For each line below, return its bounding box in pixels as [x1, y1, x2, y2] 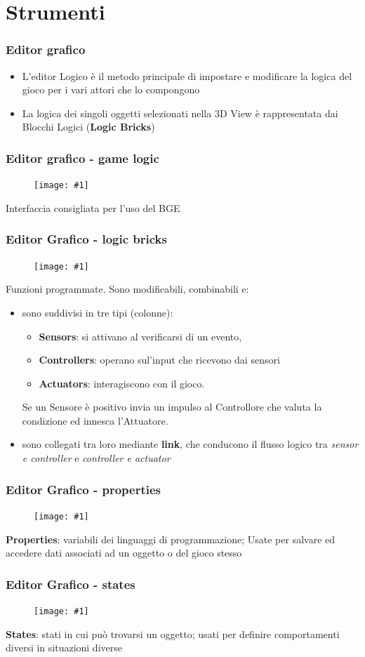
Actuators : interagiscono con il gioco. [39, 376, 205, 390]
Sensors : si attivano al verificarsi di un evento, [39, 328, 242, 343]
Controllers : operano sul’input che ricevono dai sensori [39, 352, 280, 367]
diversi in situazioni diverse [6, 640, 122, 655]
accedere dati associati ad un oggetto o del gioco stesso [6, 545, 242, 560]
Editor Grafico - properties [6, 480, 161, 498]
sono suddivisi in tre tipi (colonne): [22, 305, 173, 319]
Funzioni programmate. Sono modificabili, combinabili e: [6, 281, 249, 296]
